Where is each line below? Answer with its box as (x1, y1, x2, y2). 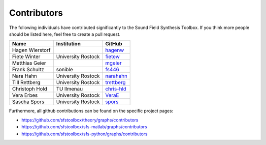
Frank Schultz (12, 66, 44, 73)
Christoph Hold (12, 86, 47, 92)
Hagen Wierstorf (12, 47, 51, 54)
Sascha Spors (12, 98, 44, 105)
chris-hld (105, 86, 127, 92)
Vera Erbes (12, 92, 38, 99)
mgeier (105, 59, 122, 66)
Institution (56, 40, 81, 47)
